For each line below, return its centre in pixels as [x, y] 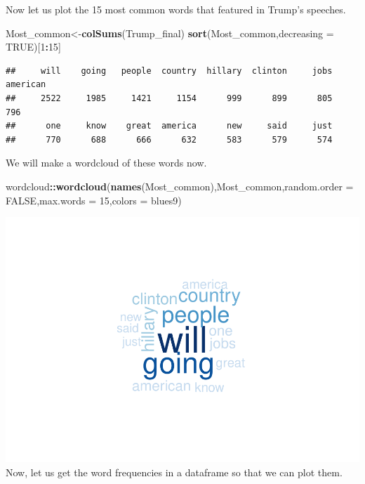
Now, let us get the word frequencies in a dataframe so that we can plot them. [174, 472]
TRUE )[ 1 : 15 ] [33, 47]
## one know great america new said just [169, 126]
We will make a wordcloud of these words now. [106, 163]
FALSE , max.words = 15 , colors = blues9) [94, 200]
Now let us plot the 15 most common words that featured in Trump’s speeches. [176, 9]
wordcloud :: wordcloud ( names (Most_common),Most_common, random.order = [180, 186]
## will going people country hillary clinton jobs [169, 71]
